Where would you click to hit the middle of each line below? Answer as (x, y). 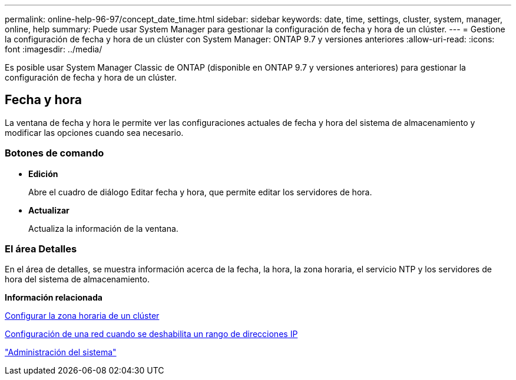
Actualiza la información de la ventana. (103, 228)
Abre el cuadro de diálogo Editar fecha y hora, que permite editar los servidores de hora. (200, 192)
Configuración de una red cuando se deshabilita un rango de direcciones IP (151, 334)
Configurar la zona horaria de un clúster (82, 316)
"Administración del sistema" (61, 352)
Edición (43, 174)
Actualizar (49, 210)
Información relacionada (54, 298)
